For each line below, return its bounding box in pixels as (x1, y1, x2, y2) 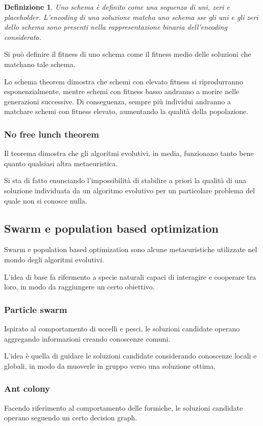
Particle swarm (4, 303, 67, 316)
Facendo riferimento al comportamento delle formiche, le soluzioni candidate (4, 402, 243, 413)
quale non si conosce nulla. (4, 195, 87, 206)
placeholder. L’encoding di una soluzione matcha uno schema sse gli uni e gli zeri (4, 11, 258, 22)
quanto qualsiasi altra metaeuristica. (4, 158, 118, 168)
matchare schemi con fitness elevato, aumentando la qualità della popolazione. (4, 106, 249, 117)
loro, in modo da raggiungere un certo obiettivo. (4, 281, 155, 292)
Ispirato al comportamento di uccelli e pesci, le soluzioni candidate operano (4, 323, 240, 333)
